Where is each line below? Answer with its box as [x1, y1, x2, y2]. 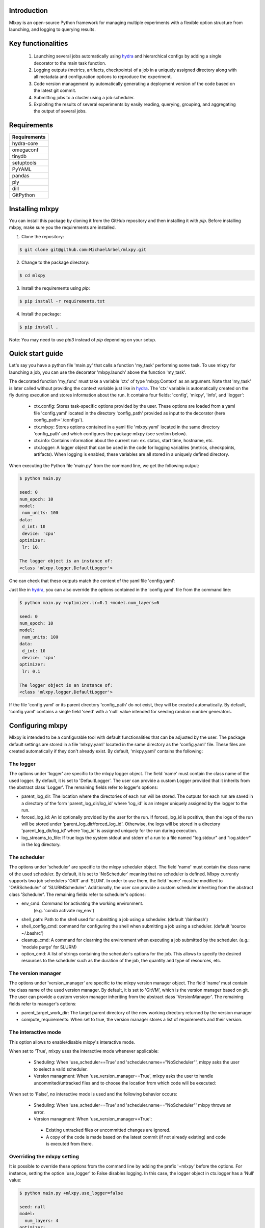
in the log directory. [21, 841, 61, 847]
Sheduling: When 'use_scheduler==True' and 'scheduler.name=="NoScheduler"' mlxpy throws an [33, 1102, 232, 1108]
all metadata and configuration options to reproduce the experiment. [33, 74, 172, 80]
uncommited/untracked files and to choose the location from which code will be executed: [33, 1080, 216, 1086]
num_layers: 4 [25, 1218, 59, 1223]
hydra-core [12, 140, 38, 147]
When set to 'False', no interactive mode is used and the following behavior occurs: [9, 1091, 178, 1097]
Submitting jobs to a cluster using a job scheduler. [33, 94, 135, 100]
